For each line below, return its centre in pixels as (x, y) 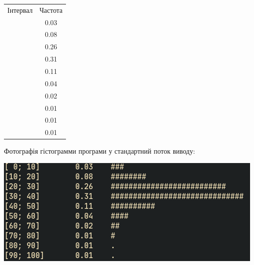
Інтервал (20, 10)
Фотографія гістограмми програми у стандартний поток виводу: (100, 151)
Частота (51, 10)
